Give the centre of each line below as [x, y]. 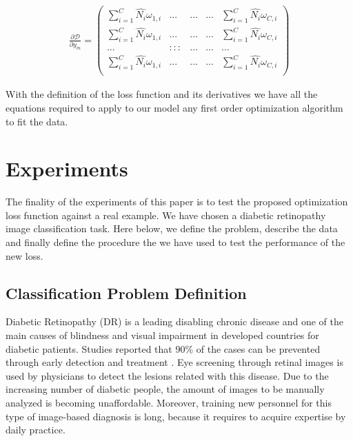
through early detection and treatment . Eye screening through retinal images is [174, 362]
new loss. [24, 255]
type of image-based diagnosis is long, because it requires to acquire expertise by [176, 416]
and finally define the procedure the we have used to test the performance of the [175, 242]
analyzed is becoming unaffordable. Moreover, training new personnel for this [169, 402]
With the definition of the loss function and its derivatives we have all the [162, 94]
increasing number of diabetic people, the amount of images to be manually [165, 389]
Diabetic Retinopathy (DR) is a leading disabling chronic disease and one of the [174, 321]
